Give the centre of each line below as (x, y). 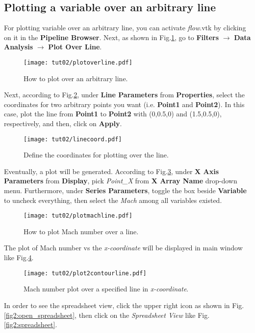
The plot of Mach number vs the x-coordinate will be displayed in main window (123, 248)
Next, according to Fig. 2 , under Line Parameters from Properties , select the (125, 95)
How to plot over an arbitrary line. (76, 78)
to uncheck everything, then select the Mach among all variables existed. (113, 200)
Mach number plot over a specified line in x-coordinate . (106, 289)
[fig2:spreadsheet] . (31, 324)
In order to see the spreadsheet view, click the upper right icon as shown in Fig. (124, 305)
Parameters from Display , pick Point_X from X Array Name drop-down (121, 181)
